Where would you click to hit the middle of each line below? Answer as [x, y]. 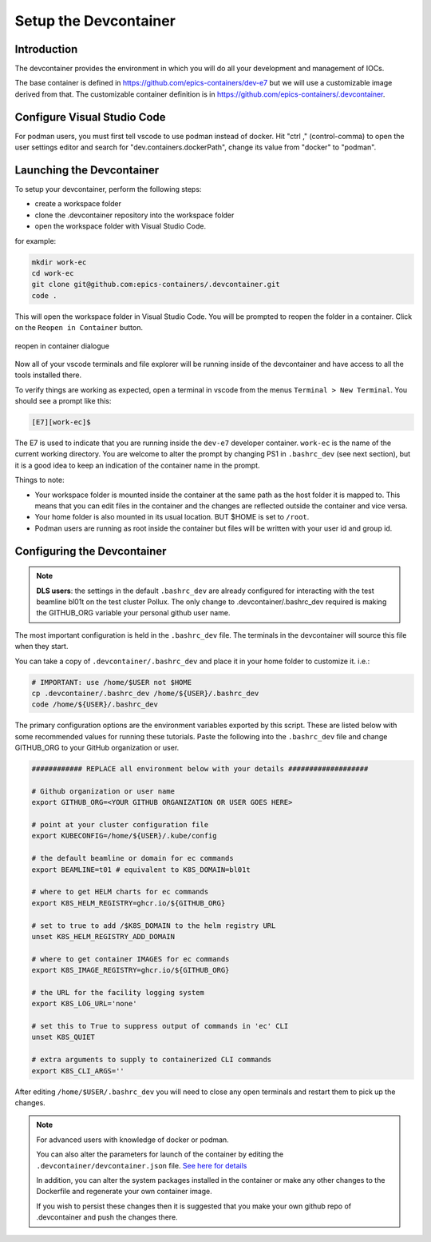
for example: [36, 241]
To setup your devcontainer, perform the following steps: [108, 189]
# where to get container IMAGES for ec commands [130, 959]
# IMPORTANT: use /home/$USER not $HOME [111, 682]
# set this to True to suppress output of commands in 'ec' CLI [160, 1026]
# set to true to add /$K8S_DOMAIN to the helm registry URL [154, 926]
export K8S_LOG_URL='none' [84, 1004]
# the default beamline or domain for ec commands [133, 858]
